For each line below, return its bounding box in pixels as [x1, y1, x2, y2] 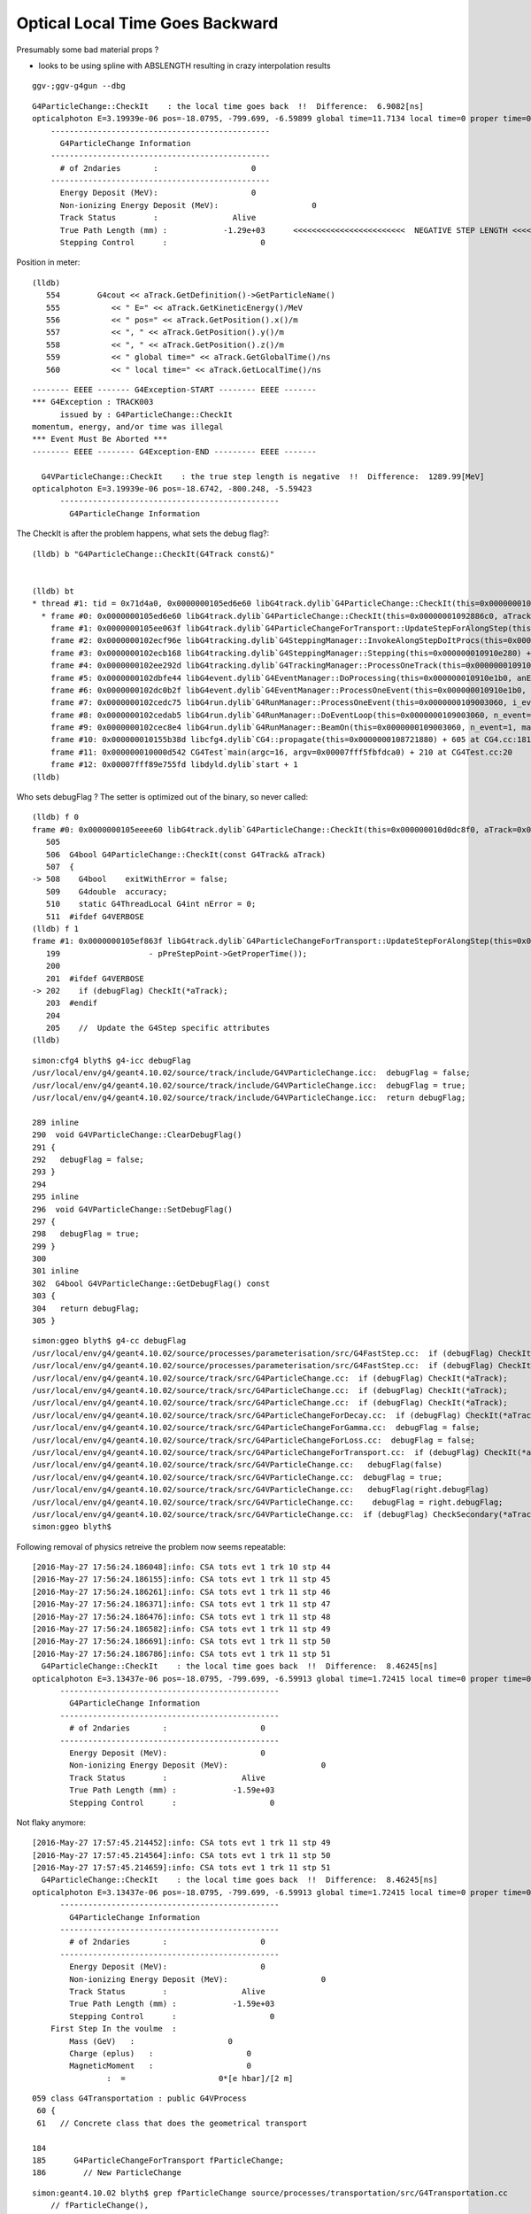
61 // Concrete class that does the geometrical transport [36, 2117, 308, 2128]
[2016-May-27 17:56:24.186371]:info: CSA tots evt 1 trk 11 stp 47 [32, 1599, 331, 1609]
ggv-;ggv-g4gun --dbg [32, 81, 126, 91]
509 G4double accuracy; [45, 886, 168, 896]
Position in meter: [16, 257, 81, 267]
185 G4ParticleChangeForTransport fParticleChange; [32, 2156, 285, 2165]
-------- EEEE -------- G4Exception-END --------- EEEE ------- [32, 446, 318, 456]
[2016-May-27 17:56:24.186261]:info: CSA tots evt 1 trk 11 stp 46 [32, 1586, 331, 1597]
